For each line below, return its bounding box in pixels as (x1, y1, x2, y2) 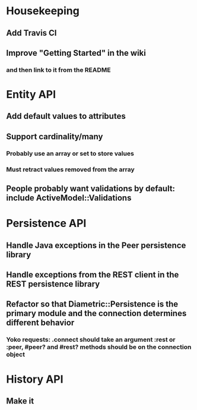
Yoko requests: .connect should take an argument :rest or (6, 336, 176, 344)
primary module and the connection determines (6, 308, 187, 318)
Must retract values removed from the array (6, 165, 135, 174)
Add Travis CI (6, 28, 58, 38)
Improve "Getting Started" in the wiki (6, 48, 147, 58)
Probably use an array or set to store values (6, 149, 135, 157)
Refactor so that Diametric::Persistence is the (6, 299, 179, 310)
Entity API (6, 88, 56, 102)
